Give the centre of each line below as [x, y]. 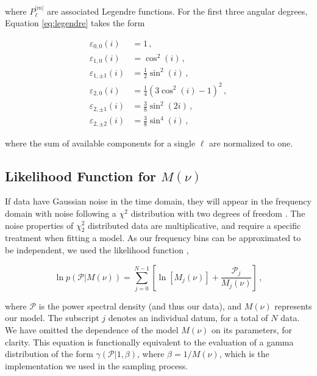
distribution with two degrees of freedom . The [218, 213]
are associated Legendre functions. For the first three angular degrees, [177, 11]
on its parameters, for [252, 330]
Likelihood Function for [80, 175]
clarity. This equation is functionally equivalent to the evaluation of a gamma [149, 342]
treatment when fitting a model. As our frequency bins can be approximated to [153, 238]
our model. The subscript [52, 318]
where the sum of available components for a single [100, 143]
